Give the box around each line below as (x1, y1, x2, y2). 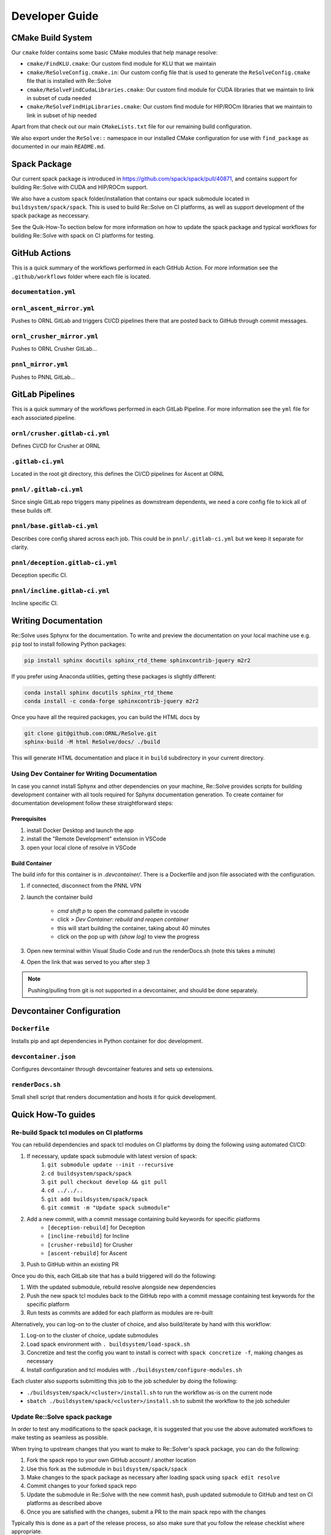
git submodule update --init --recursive (47, 1161, 174, 1168)
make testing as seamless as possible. (11, 1434, 108, 1441)
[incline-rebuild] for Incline (47, 1232, 129, 1240)
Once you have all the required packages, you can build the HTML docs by (11, 713, 200, 721)
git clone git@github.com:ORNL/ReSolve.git (24, 730, 158, 737)
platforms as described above (26, 1499, 102, 1507)
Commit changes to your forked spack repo (26, 1482, 137, 1490)
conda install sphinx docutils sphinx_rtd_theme (24, 689, 173, 696)
